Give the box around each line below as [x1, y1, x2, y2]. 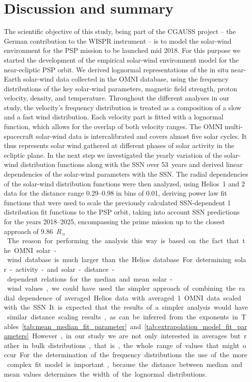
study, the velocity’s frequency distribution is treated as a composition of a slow [4, 102, 241, 112]
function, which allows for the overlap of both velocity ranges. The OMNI [4, 121, 223, 132]
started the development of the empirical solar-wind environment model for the [4, 54, 239, 65]
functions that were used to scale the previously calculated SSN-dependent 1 [4, 197, 231, 207]
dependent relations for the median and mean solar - [7, 273, 173, 283]
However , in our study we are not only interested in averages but [32, 331, 241, 341]
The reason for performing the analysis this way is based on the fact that [7, 235, 239, 246]
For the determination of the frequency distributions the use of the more [19, 349, 248, 360]
